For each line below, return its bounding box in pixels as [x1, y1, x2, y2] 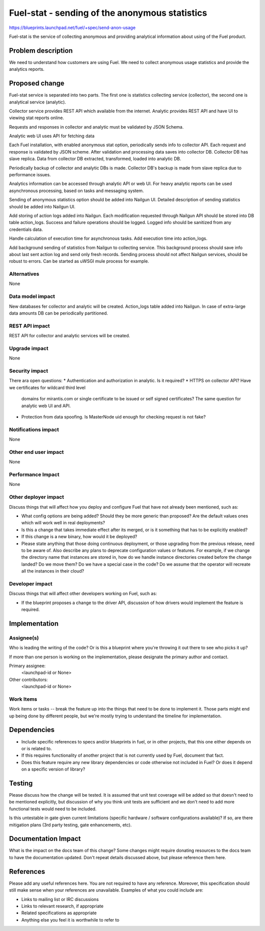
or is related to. [21, 745, 52, 751]
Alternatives [9, 271, 39, 278]
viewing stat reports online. [9, 115, 64, 121]
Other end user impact [9, 449, 64, 455]
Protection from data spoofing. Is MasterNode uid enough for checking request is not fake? [21, 414, 206, 419]
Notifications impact [9, 426, 59, 433]
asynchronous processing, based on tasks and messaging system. [9, 188, 144, 193]
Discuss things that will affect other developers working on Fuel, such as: [9, 591, 157, 597]
